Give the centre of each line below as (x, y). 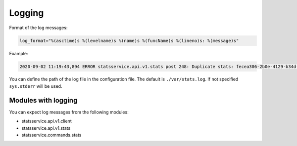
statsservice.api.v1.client (47, 121)
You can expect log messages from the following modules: (69, 112)
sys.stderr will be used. (36, 86)
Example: (19, 53)
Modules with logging (43, 100)
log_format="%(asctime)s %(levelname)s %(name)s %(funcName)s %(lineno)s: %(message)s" (129, 40)
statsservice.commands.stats (51, 135)
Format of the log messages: (38, 28)
